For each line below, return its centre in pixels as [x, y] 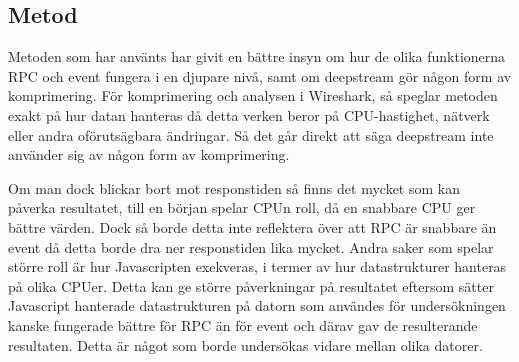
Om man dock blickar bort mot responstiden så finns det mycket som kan [234, 187]
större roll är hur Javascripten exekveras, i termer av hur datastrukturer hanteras [257, 266]
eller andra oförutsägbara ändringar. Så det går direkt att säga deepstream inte [251, 134]
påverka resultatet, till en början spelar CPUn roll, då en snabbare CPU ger [242, 207]
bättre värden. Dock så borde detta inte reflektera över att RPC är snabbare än [252, 226]
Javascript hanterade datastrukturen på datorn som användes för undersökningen [257, 305]
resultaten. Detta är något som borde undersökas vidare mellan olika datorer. [245, 344]
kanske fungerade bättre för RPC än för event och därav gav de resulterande [243, 324]
